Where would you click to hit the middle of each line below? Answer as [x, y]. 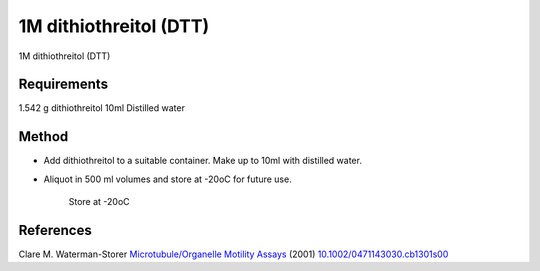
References [55, 230]
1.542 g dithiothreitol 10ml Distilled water [101, 108]
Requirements [63, 84]
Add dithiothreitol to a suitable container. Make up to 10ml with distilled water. [202, 161]
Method [43, 136]
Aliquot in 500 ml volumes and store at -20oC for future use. [167, 179]
